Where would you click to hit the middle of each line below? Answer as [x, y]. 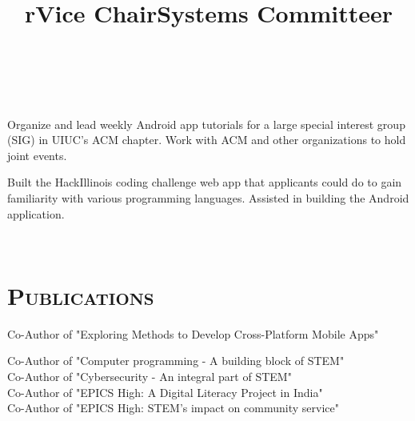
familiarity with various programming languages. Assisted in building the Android [208, 197]
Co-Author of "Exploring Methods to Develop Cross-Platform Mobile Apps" [193, 333]
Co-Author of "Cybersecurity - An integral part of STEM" [150, 377]
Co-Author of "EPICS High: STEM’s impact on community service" [173, 408]
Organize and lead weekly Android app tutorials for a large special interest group [206, 124]
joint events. [37, 155]
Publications [81, 295]
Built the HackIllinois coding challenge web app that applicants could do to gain [205, 182]
